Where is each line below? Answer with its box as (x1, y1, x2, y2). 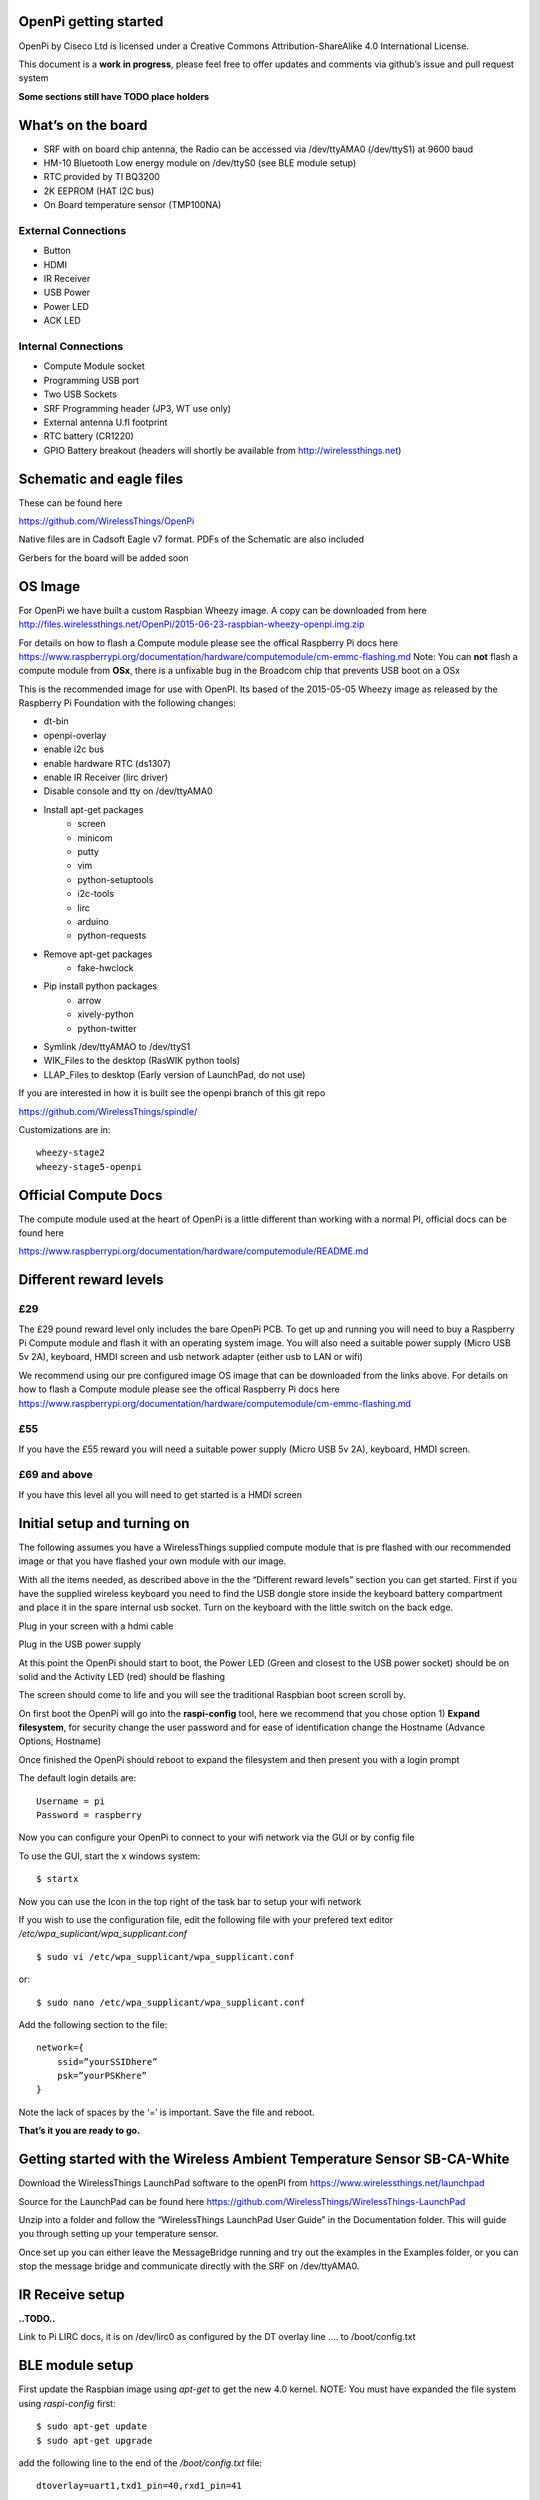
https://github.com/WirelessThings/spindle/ (18, 1105, 198, 1117)
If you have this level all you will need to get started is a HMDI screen (18, 1488, 303, 1500)
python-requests (77, 930, 147, 942)
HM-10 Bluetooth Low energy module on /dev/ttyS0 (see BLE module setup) (43, 156, 357, 169)
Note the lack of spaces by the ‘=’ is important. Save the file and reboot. (18, 2106, 315, 2118)
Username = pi (36, 1795, 105, 1807)
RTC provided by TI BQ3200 (43, 171, 160, 183)
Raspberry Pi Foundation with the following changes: (18, 697, 237, 709)
